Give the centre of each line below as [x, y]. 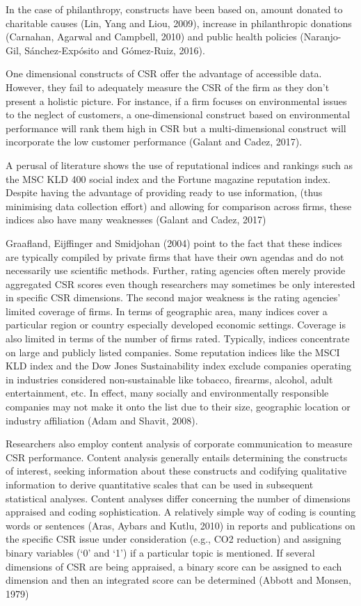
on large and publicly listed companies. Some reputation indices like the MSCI [173, 352]
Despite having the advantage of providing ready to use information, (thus [164, 192]
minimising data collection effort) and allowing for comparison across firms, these [179, 206]
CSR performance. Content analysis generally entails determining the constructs [177, 457]
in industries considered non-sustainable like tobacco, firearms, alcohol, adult [169, 379]
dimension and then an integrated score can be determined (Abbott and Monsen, [178, 580]
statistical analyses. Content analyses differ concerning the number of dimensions [178, 498]
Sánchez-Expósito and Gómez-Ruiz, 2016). [115, 50]
